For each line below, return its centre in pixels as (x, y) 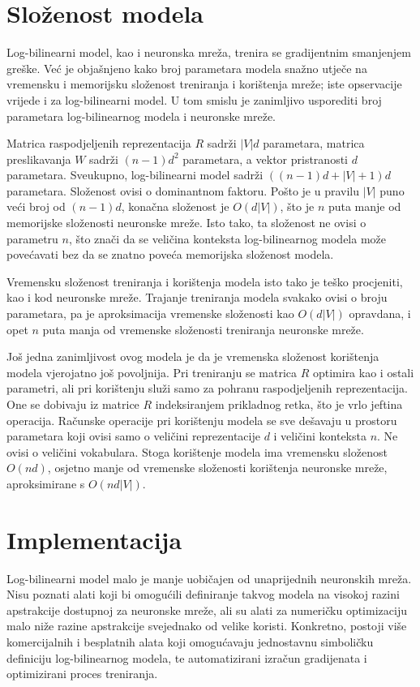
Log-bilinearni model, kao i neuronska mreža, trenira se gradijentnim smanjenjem (209, 52)
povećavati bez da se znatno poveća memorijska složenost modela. (170, 254)
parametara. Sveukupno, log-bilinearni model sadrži (135, 175)
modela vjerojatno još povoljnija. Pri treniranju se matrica (152, 372)
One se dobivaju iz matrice (73, 404)
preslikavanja (39, 159)
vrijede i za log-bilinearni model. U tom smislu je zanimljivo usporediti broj (194, 99)
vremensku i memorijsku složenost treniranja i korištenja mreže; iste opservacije (204, 84)
